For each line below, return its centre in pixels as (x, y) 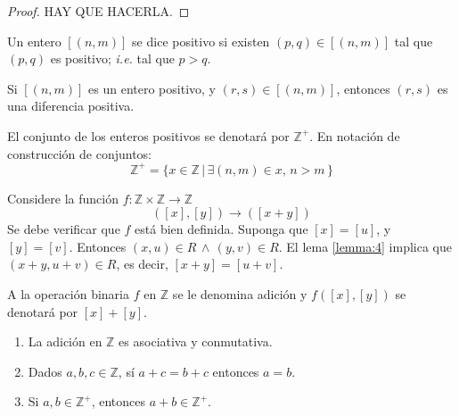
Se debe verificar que (64, 229)
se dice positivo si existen (201, 41)
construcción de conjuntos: (79, 153)
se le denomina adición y (240, 294)
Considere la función (63, 198)
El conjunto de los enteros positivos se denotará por (148, 135)
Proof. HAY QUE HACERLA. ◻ (98, 11)
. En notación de (355, 135)
